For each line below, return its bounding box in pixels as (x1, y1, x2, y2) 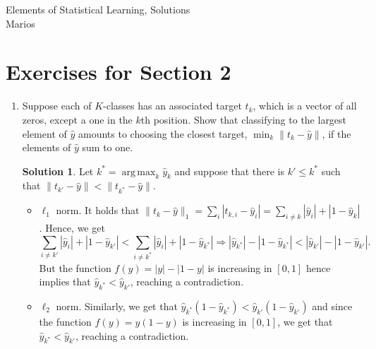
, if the (322, 126, 351, 141)
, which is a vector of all (253, 98, 357, 113)
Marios (6, 16, 35, 30)
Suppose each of (22, 98, 92, 113)
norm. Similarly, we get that (56, 298, 178, 313)
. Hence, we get (39, 220, 105, 235)
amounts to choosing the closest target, (78, 126, 248, 141)
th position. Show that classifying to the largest (140, 112, 347, 126)
